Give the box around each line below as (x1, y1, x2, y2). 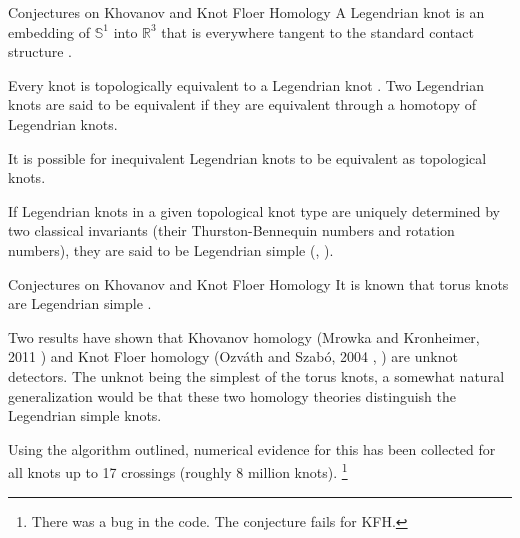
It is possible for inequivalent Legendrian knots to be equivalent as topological (8, 147, 487, 168)
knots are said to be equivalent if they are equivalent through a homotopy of (8, 94, 477, 115)
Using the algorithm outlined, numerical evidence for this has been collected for (8, 438, 496, 459)
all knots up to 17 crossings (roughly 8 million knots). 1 (8, 459, 348, 482)
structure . (8, 41, 72, 62)
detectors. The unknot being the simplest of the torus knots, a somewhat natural (8, 365, 505, 386)
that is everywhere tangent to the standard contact (161, 21, 474, 42)
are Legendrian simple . (8, 293, 152, 314)
